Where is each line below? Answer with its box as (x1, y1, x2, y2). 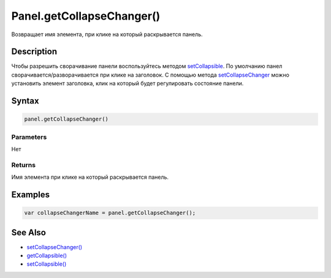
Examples (11, 189, 50, 200)
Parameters (11, 132, 47, 141)
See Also (11, 227, 46, 238)
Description (11, 47, 58, 57)
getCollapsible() (26, 252, 67, 259)
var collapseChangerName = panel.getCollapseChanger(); (24, 209, 196, 217)
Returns (11, 160, 36, 169)
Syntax (11, 96, 39, 107)
